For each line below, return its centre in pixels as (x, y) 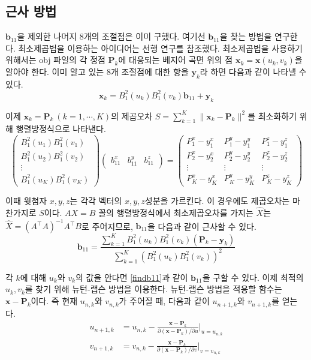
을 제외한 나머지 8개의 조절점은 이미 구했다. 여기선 (111, 36)
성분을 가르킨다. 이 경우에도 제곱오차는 (217, 201)
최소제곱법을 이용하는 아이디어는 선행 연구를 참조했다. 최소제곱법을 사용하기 (160, 48)
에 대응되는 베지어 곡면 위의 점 (176, 60)
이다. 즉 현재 (54, 301)
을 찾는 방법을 (246, 36)
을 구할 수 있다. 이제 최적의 (253, 277)
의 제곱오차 (132, 115)
